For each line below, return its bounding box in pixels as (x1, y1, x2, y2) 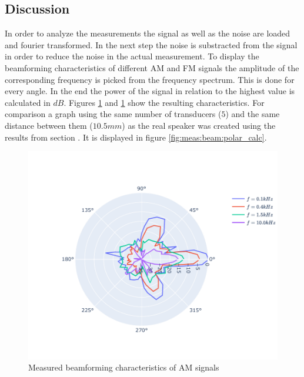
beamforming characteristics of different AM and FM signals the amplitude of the (5, 61, 299, 74)
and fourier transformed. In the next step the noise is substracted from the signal (5, 38, 298, 51)
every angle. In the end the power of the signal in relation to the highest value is (5, 85, 295, 97)
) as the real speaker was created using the (122, 119, 276, 131)
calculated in (5, 96, 51, 108)
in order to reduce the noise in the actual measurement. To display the (5, 50, 259, 62)
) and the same (225, 108, 280, 120)
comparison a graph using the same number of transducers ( (5, 108, 222, 120)
